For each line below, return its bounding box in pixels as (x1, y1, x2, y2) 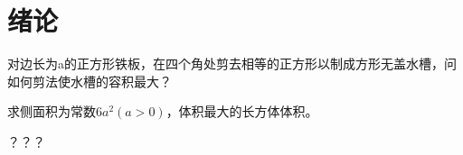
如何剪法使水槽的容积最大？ (7, 71, 172, 90)
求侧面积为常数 (7, 102, 96, 121)
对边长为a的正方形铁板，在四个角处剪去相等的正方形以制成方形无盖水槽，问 (7, 54, 457, 73)
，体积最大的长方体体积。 (165, 102, 318, 121)
